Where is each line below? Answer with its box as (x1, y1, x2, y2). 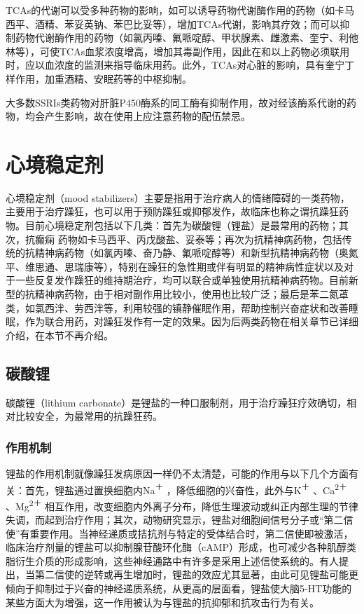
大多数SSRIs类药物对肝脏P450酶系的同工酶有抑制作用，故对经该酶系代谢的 (6, 95, 346, 109)
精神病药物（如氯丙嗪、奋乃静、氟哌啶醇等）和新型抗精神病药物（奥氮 (34, 245, 358, 260)
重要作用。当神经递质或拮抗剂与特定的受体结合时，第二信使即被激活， (29, 526, 353, 540)
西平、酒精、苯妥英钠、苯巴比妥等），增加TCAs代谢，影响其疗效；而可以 (6, 16, 340, 31)
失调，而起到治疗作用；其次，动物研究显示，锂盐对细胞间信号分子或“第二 (6, 512, 344, 527)
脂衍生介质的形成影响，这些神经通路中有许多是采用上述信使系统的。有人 (6, 553, 339, 568)
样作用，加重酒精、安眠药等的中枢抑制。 (6, 71, 192, 86)
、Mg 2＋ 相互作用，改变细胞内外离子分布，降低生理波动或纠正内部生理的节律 (6, 496, 359, 513)
